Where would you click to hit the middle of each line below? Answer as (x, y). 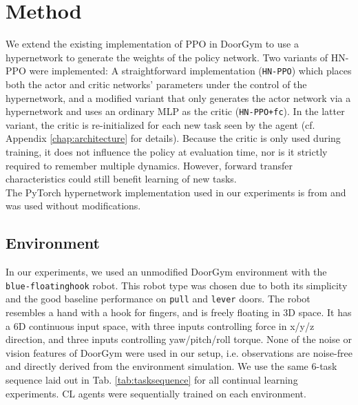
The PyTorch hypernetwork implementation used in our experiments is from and (176, 192)
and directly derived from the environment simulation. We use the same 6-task (171, 366)
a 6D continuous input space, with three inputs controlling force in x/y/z (160, 325)
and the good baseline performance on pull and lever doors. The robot (158, 299)
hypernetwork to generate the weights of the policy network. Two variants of (167, 57)
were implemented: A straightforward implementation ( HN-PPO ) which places (190, 71)
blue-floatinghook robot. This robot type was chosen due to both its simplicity (177, 285)
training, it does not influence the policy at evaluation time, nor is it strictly (167, 152)
